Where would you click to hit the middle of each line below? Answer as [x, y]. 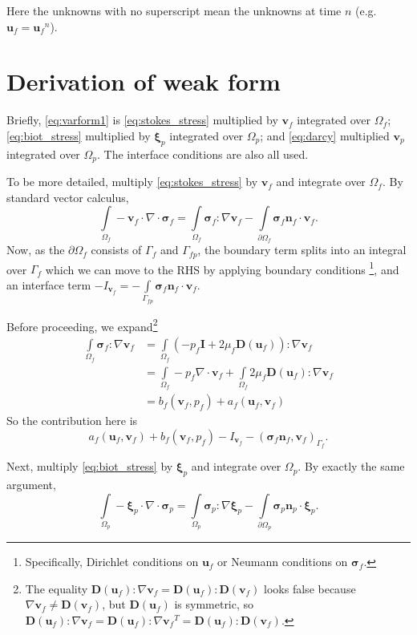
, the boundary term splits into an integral [302, 250]
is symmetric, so [214, 604]
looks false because [310, 588]
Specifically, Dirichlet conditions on [112, 562]
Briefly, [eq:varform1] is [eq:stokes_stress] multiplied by [142, 120]
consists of [116, 250]
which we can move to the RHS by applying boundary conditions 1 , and [222, 268]
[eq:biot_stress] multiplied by [79, 135]
